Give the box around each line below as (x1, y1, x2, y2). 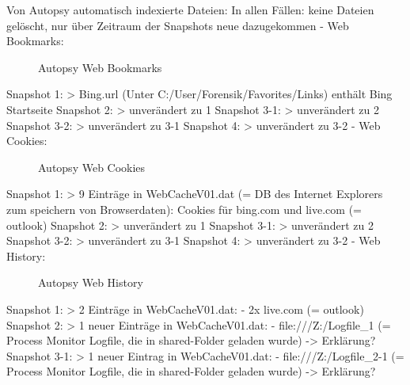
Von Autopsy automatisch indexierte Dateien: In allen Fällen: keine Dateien (6, 2, 374, 17)
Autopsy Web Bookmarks (38, 59, 162, 75)
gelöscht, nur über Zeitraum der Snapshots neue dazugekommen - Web (6, 17, 349, 33)
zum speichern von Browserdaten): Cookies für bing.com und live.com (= (6, 200, 362, 217)
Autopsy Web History (38, 274, 143, 291)
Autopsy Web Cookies (38, 158, 146, 175)
